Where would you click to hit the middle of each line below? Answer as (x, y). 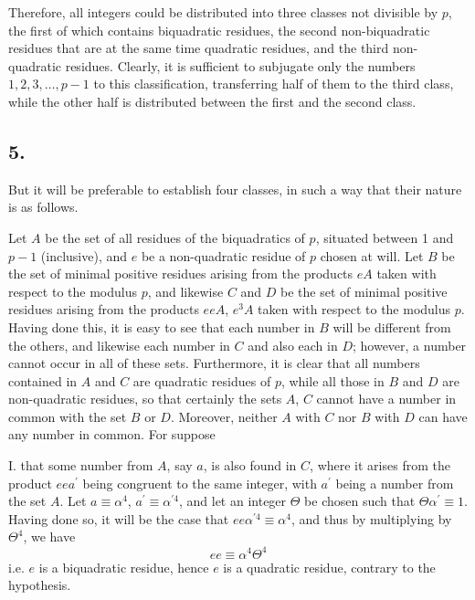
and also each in (293, 345)
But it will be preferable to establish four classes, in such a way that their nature (235, 189)
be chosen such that (360, 501)
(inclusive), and (84, 255)
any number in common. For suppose (112, 434)
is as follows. (43, 207)
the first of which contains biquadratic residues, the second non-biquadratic (219, 30)
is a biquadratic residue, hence (124, 567)
